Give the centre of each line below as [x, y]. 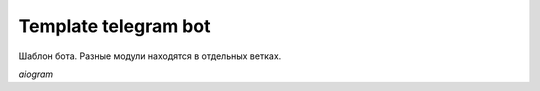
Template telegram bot [114, 26]
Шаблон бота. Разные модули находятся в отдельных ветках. [150, 56]
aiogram [36, 74]
